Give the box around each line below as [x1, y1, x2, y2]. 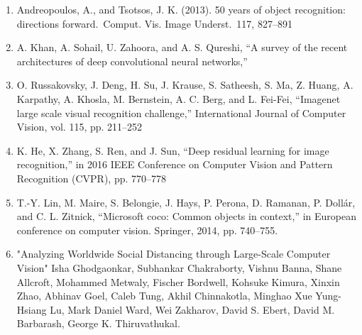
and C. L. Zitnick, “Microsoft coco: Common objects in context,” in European [16, 209, 356, 224]
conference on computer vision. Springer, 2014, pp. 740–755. [16, 222, 278, 237]
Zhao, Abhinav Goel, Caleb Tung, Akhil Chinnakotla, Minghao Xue [16, 288, 312, 303]
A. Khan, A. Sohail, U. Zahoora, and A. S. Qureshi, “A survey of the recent [16, 40, 348, 55]
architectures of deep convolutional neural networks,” [16, 53, 248, 68]
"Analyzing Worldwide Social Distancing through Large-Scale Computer [16, 246, 331, 261]
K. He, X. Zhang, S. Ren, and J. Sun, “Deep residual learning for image [16, 143, 329, 158]
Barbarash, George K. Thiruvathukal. [16, 316, 180, 331]
